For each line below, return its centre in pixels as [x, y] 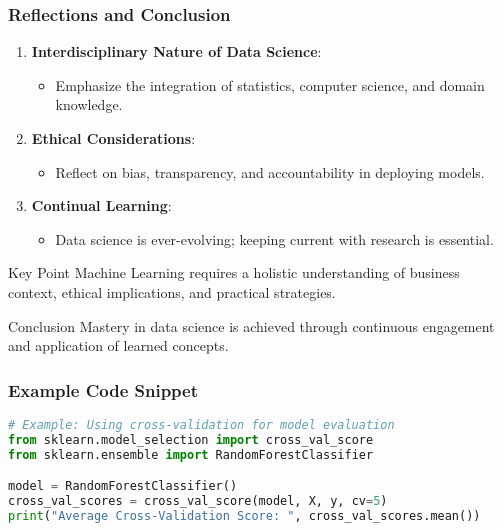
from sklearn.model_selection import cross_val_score [191, 439]
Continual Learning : [101, 205]
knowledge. [89, 104]
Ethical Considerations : [113, 138]
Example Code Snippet [103, 389]
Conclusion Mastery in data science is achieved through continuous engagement [251, 325]
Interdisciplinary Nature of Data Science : [176, 51]
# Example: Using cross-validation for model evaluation [201, 424]
